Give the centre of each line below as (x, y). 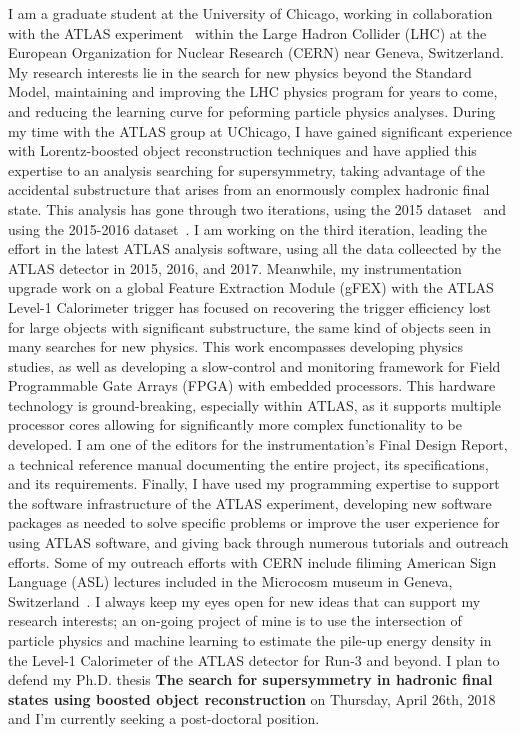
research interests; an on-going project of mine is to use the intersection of (235, 620)
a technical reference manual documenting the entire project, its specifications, (248, 463)
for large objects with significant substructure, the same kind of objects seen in (249, 326)
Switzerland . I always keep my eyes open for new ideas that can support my (244, 600)
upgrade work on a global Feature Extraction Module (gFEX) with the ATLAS (251, 287)
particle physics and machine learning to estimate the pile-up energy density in (250, 640)
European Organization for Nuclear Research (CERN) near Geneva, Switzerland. (256, 52)
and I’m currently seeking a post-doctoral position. (164, 718)
